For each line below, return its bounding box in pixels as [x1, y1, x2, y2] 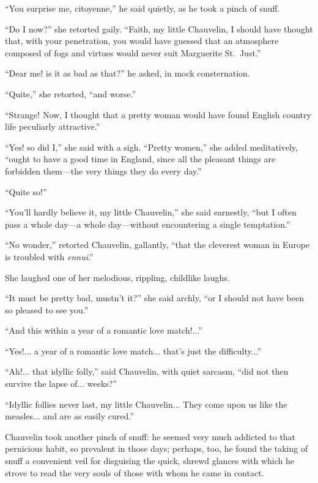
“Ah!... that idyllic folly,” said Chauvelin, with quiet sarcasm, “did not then [5, 365, 289, 378]
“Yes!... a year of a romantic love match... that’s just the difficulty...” [5, 344, 262, 357]
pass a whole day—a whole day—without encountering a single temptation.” [5, 217, 290, 230]
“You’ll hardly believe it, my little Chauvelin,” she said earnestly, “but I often [5, 206, 297, 219]
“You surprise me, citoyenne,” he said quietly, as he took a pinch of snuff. [5, 2, 280, 14]
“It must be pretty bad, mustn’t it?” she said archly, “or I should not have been [5, 291, 304, 304]
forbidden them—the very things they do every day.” [5, 164, 202, 177]
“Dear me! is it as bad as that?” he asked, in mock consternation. [5, 67, 250, 80]
